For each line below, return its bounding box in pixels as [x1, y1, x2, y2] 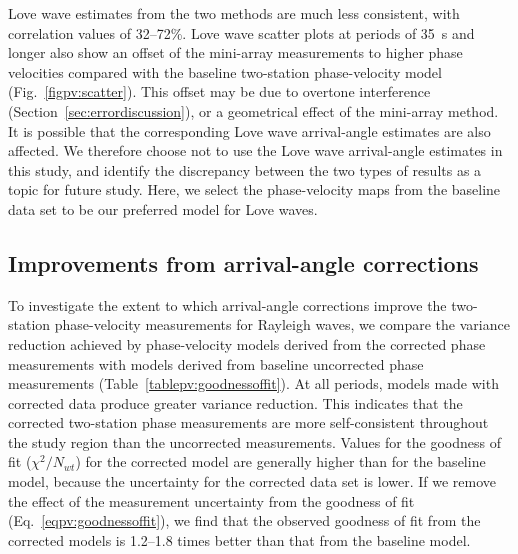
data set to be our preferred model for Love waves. [8, 198, 318, 219]
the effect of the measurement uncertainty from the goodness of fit [8, 490, 415, 511]
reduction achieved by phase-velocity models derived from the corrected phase [8, 333, 486, 354]
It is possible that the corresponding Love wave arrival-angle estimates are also [8, 120, 491, 141]
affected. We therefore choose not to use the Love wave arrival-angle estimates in [8, 140, 503, 161]
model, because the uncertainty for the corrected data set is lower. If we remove [8, 471, 497, 492]
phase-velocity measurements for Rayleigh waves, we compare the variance [54, 314, 510, 335]
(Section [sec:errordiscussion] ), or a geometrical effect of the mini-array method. [8, 100, 499, 121]
